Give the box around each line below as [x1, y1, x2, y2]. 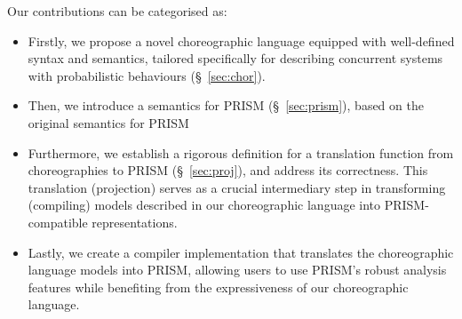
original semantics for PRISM [28, 113, 189, 132]
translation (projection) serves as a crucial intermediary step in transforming [28, 178, 446, 196]
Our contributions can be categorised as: [7, 2, 227, 20]
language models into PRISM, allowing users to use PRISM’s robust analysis [28, 260, 447, 279]
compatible [28, 212, 88, 231]
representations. [92, 212, 178, 231]
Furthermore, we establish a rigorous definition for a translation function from [28, 143, 454, 162]
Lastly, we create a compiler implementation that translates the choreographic [28, 243, 454, 261]
